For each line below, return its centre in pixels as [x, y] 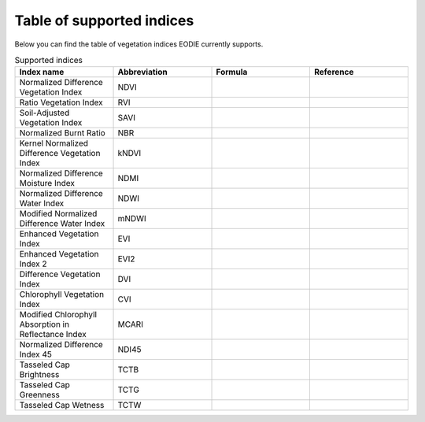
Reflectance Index [53, 335]
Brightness [39, 375]
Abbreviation [143, 72]
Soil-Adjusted [44, 113]
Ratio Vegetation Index [61, 102]
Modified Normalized [58, 214]
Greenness [40, 395]
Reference [334, 72]
